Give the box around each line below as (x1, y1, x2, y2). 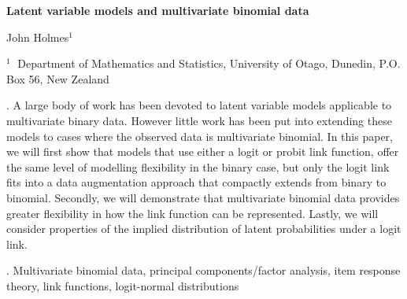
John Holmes (6, 28, 69, 45)
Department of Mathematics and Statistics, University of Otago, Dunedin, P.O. (17, 55, 401, 72)
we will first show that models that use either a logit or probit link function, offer (6, 143, 399, 160)
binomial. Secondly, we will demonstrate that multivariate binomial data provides (6, 189, 400, 205)
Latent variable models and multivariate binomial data (6, 2, 309, 18)
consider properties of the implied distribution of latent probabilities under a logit (6, 220, 401, 237)
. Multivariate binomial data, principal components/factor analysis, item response (6, 262, 401, 279)
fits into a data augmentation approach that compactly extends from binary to (6, 174, 387, 190)
